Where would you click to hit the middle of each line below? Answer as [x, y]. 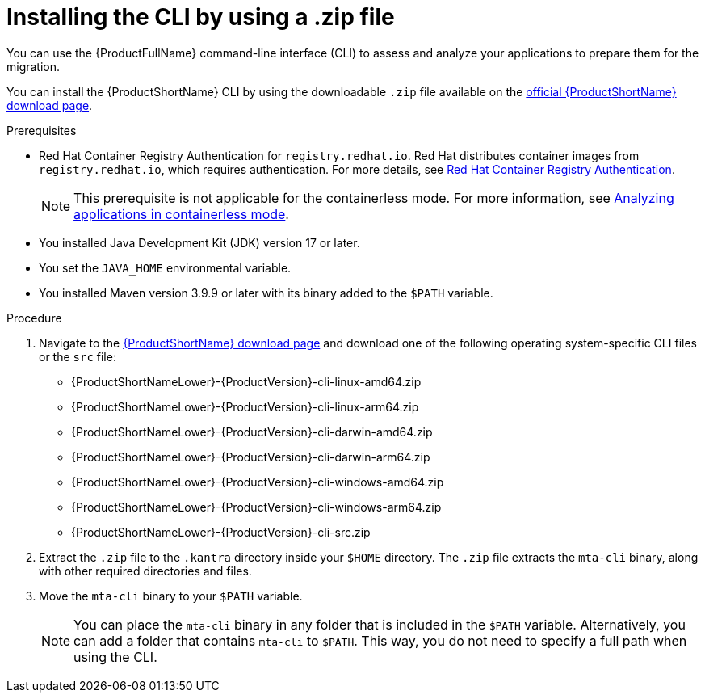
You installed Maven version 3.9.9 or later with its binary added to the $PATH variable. [266, 293]
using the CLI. [115, 657]
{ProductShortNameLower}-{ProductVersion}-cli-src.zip [221, 532]
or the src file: [78, 356]
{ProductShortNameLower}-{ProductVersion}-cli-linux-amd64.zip [246, 381]
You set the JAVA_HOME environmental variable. [165, 267]
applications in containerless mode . [181, 214]
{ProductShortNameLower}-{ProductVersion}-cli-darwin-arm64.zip [251, 457]
